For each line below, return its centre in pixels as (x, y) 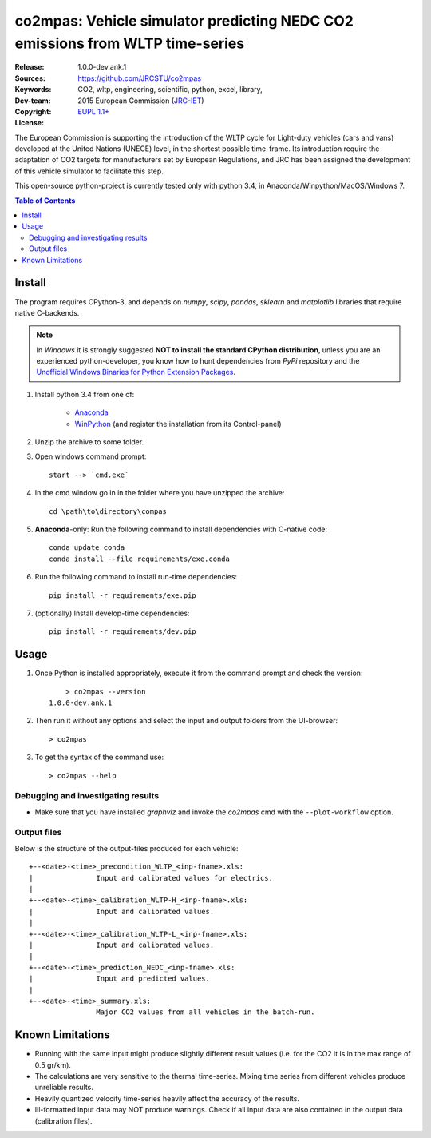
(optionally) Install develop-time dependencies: (112, 613)
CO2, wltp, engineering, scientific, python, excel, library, (170, 90)
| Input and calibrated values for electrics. (151, 878)
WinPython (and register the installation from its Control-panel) (178, 424)
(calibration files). (63, 1121)
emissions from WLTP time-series (130, 43)
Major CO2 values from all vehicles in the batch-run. (206, 1012)
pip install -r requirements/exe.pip (123, 595)
